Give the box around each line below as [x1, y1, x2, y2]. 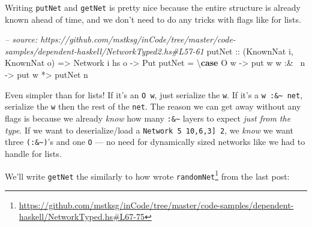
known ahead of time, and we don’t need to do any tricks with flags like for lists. [5, 13, 301, 25]
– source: [5, 33, 38, 46]
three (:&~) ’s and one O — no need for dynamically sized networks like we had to [5, 135, 305, 148]
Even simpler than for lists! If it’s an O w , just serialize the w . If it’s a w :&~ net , [5, 88, 303, 101]
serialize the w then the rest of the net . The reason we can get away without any [5, 100, 301, 113]
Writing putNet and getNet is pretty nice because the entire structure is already [5, 1, 301, 13]
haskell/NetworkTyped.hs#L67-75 [19, 210, 145, 223]
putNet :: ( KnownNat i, [206, 44, 293, 57]
